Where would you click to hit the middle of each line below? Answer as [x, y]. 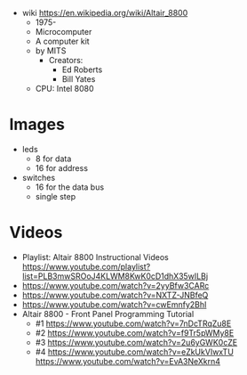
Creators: [66, 60]
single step [56, 196]
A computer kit [63, 41]
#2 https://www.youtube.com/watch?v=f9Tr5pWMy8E [135, 332]
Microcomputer [64, 32]
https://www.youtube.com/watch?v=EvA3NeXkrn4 [127, 361]
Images [37, 125]
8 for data [53, 159]
